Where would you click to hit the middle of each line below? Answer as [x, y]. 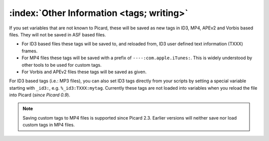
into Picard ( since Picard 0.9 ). [40, 95]
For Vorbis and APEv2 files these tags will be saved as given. [84, 72]
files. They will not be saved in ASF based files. [58, 34]
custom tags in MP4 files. [49, 125]
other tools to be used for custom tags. [62, 65]
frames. [30, 51]
